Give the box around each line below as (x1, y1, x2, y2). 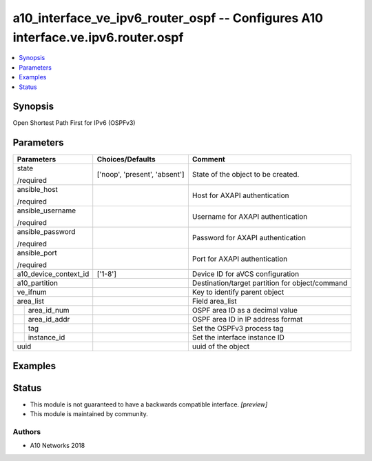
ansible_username (17, 206, 76, 215)
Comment (192, 155, 225, 164)
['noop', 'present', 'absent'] (96, 170, 185, 179)
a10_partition (17, 278, 59, 288)
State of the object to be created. (192, 170, 300, 179)
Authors (12, 427, 41, 437)
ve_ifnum (17, 287, 48, 297)
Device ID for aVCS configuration (192, 269, 300, 279)
